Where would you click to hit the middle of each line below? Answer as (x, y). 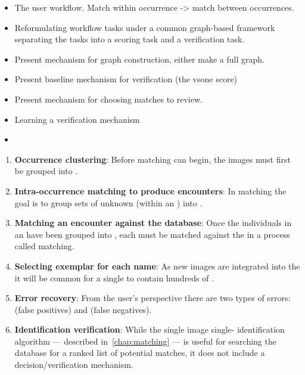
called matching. (44, 246)
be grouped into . (46, 171)
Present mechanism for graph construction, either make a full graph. (139, 59)
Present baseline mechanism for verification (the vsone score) (126, 79)
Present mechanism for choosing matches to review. (108, 99)
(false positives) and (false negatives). (83, 309)
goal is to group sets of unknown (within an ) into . (108, 202)
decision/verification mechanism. (74, 365)
